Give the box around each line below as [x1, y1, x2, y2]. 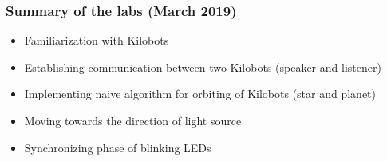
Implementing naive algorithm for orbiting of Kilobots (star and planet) [24, 85, 376, 102]
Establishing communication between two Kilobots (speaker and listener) [24, 58, 381, 75]
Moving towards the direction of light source [24, 112, 242, 128]
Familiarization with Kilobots [24, 32, 169, 49]
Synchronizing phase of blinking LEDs [24, 139, 211, 155]
